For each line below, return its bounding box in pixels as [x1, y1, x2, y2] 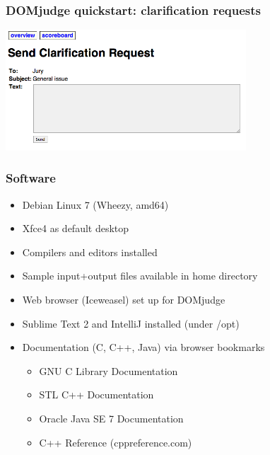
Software [6, 169, 56, 187]
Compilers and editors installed [22, 244, 158, 259]
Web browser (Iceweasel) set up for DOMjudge [22, 292, 225, 306]
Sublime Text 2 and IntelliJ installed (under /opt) [22, 316, 240, 330]
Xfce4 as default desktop [22, 221, 129, 236]
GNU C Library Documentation [39, 363, 178, 378]
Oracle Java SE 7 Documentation [39, 410, 184, 425]
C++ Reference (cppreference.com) [39, 434, 192, 449]
